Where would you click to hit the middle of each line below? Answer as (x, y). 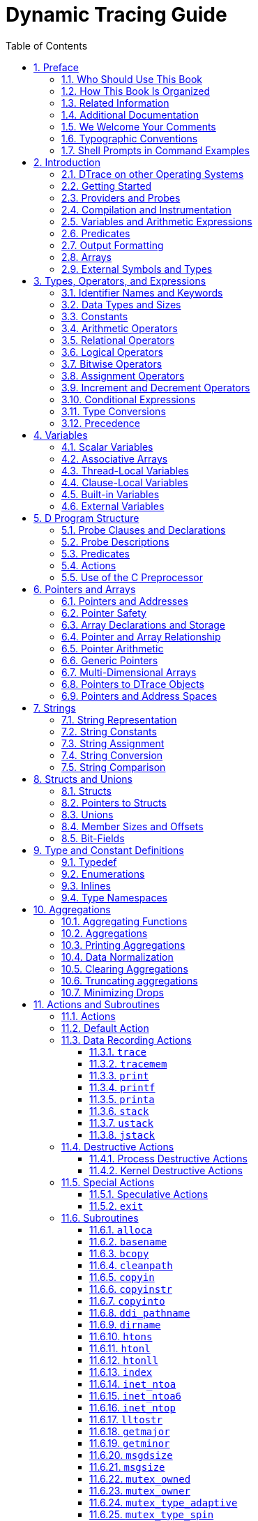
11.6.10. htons (121, 1336)
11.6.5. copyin (122, 1277)
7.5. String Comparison (114, 767)
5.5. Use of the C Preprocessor (132, 577)
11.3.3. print (119, 1075)
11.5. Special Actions (108, 1182)
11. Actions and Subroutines (97, 1004)
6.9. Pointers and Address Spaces (139, 696)
